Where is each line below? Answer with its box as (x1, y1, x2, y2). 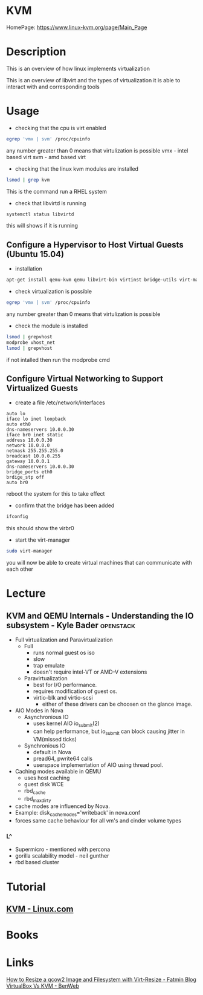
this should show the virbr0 (6, 525, 74, 532)
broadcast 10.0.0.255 (6, 453, 61, 459)
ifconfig (6, 514, 28, 520)
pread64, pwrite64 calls (33, 755, 92, 762)
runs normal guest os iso (33, 649, 95, 657)
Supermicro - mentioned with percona (14, 846, 111, 853)
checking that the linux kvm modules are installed (14, 165, 139, 172)
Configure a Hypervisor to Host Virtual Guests (6, 240, 184, 250)
